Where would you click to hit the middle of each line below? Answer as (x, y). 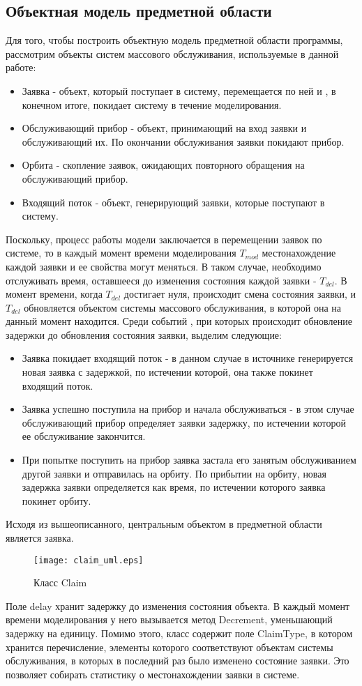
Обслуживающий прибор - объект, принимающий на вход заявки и (164, 128)
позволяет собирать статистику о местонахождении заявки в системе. (153, 674)
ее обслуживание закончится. (84, 436)
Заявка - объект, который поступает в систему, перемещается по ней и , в (179, 90)
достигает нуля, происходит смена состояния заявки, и (240, 294)
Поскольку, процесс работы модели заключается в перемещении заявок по (164, 239)
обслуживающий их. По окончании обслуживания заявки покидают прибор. (183, 141)
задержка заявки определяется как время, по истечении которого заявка (174, 487)
